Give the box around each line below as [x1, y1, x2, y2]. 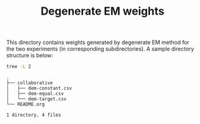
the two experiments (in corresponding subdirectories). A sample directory [6, 45, 195, 53]
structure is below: [6, 52, 53, 59]
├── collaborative [6, 80, 53, 86]
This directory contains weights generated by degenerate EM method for [6, 38, 190, 46]
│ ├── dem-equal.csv [6, 90, 64, 97]
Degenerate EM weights [40, 4, 165, 18]
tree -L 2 [6, 64, 32, 70]
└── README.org [6, 101, 45, 108]
